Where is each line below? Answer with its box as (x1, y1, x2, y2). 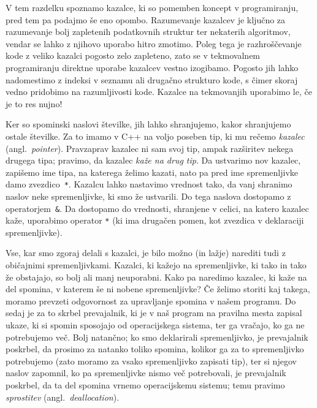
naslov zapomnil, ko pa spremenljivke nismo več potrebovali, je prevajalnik (6, 366, 286, 379)
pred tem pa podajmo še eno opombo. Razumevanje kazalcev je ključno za (6, 13, 286, 26)
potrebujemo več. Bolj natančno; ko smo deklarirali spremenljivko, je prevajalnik (6, 330, 308, 343)
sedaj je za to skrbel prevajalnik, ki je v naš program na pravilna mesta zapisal (6, 306, 302, 319)
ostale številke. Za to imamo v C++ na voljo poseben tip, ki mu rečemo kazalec (6, 129, 305, 142)
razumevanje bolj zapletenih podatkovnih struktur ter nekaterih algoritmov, (6, 25, 291, 38)
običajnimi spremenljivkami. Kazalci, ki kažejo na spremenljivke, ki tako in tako (6, 259, 307, 271)
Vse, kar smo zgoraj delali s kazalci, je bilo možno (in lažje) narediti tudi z (6, 246, 286, 259)
